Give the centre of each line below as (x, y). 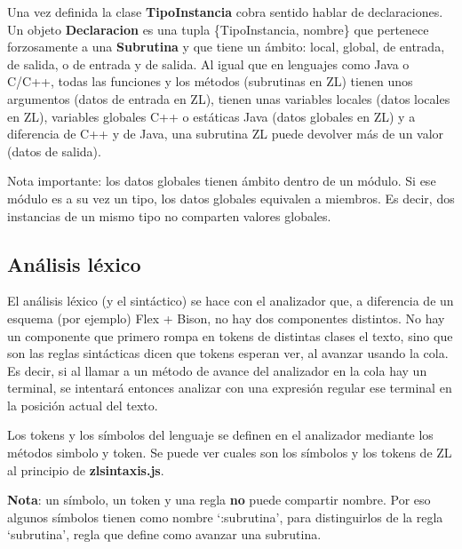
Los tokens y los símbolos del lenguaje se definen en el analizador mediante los (220, 435)
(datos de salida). (54, 151)
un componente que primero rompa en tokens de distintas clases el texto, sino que (230, 335)
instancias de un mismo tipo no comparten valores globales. (169, 215)
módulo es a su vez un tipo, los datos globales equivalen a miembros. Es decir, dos (231, 198)
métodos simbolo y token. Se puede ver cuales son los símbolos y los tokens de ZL (230, 453)
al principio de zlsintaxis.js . (86, 469)
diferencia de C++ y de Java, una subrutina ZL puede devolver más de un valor (226, 134)
